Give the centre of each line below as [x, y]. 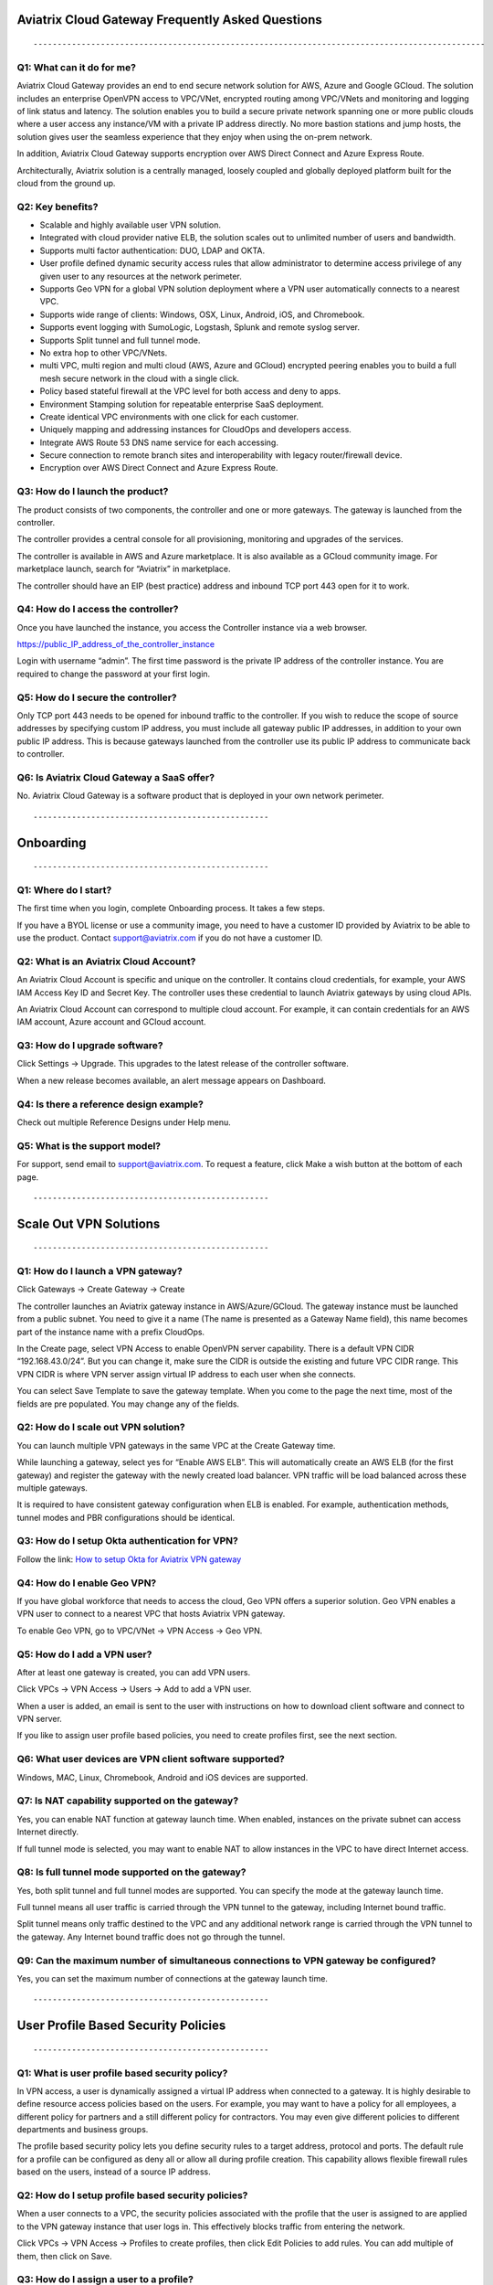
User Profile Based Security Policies [121, 2026]
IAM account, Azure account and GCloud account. [111, 1022]
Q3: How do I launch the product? [93, 492]
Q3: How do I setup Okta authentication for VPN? [128, 1541]
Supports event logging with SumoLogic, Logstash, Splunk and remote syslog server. [200, 327]
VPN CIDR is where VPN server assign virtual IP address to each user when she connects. [186, 1374]
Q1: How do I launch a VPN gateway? [100, 1271]
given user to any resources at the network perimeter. [141, 276]
